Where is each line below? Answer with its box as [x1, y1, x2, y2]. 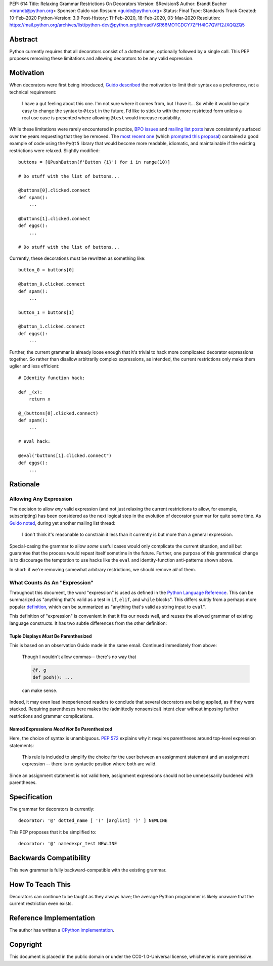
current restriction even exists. [9, 900, 73, 907]
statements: [9, 742, 34, 748]
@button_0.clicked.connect [18, 281, 85, 287]
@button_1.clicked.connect [18, 324, 85, 330]
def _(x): [18, 389, 42, 395]
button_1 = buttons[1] [18, 309, 75, 315]
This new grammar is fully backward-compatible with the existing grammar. [9, 867, 167, 873]
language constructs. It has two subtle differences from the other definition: [9, 620, 167, 626]
